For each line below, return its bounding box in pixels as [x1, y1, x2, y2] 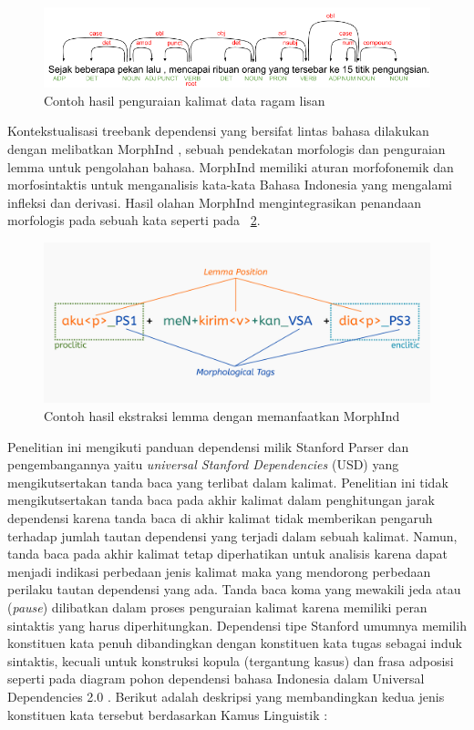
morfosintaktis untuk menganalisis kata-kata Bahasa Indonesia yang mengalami [7, 175, 452, 194]
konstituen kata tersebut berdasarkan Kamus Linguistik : [7, 704, 328, 724]
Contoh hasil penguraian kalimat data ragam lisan [44, 90, 325, 109]
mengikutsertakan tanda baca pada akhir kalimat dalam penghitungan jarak [7, 490, 435, 509]
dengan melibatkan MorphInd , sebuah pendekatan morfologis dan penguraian [7, 139, 446, 159]
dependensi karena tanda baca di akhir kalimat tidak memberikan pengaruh [7, 508, 433, 527]
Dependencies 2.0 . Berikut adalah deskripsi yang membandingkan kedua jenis [7, 686, 445, 705]
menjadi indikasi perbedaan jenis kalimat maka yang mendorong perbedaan [7, 561, 431, 581]
